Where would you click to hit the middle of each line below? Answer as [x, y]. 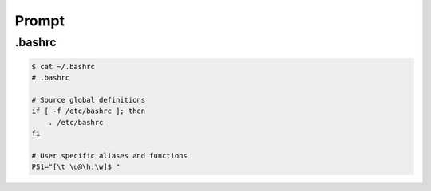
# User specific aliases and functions [109, 156]
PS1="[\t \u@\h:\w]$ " [76, 167]
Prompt [40, 21]
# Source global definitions [89, 100]
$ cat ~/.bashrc [63, 66]
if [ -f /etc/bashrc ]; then [89, 111]
